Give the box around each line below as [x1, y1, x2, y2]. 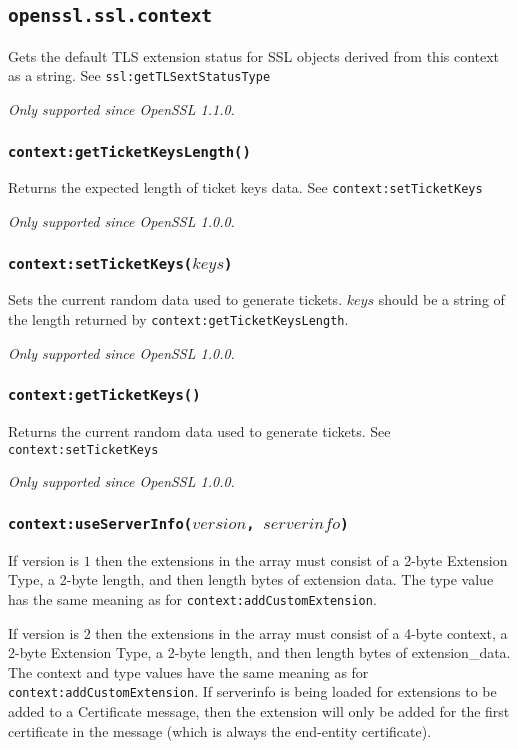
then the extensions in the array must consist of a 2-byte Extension [95, 549, 508, 570]
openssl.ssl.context [8, 5, 213, 27]
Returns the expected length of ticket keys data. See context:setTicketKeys [8, 177, 483, 198]
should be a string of [378, 289, 505, 310]
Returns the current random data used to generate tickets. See [8, 421, 391, 442]
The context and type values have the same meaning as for [8, 661, 369, 682]
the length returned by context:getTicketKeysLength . [8, 309, 349, 330]
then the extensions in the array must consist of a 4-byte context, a [95, 622, 508, 643]
